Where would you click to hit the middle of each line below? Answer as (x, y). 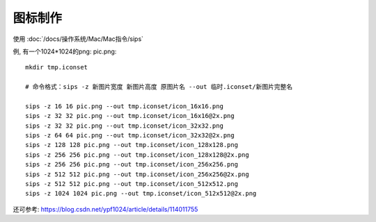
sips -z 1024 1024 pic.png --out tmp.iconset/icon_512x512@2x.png (141, 194)
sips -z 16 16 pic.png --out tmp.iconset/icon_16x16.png (125, 106)
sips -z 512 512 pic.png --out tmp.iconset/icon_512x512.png (132, 184)
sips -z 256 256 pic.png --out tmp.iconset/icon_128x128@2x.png (138, 155)
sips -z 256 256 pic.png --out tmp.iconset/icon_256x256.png (132, 164)
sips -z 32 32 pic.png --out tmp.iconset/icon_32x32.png (125, 126)
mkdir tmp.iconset (57, 67)
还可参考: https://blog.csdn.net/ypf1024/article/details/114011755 (105, 209)
